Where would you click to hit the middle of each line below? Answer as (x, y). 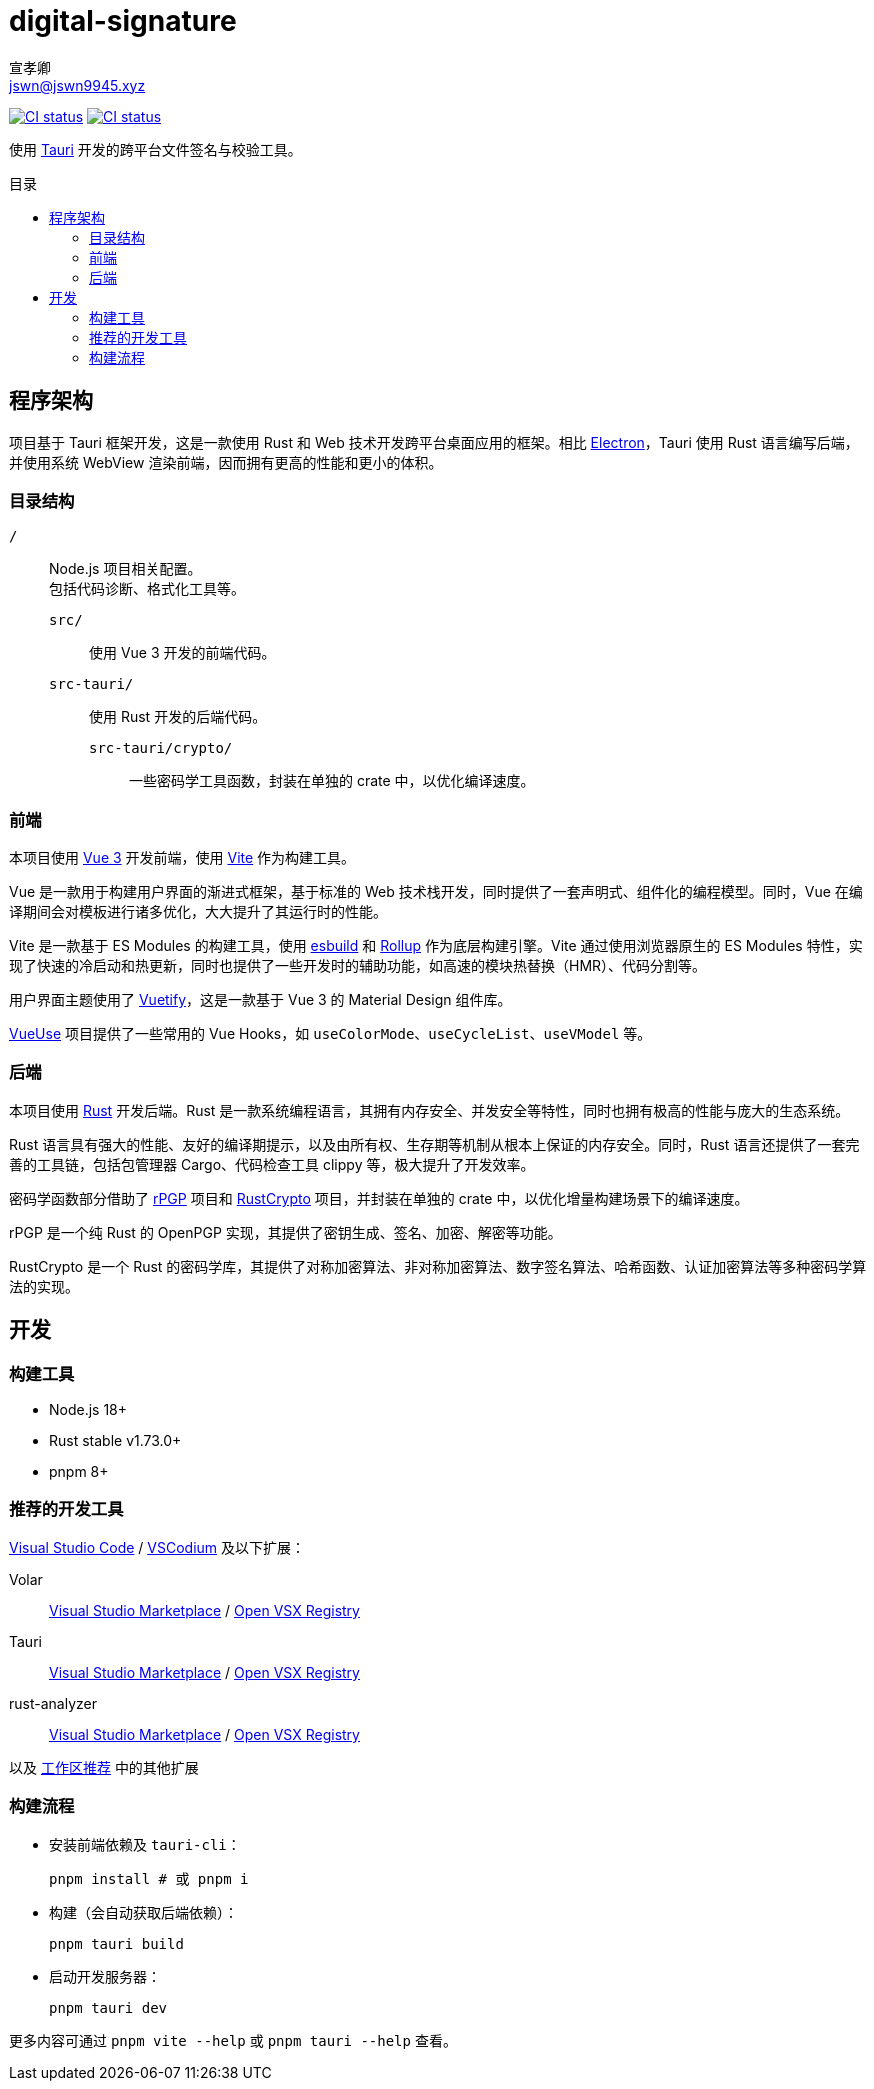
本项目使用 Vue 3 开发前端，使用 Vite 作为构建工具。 (182, 858)
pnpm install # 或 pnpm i (149, 1878)
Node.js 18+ (88, 1410)
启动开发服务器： (105, 1976)
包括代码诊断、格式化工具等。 (147, 589)
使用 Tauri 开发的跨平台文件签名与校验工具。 (155, 149)
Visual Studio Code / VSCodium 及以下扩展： (157, 1547)
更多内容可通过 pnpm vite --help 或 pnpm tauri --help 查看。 (233, 2040)
